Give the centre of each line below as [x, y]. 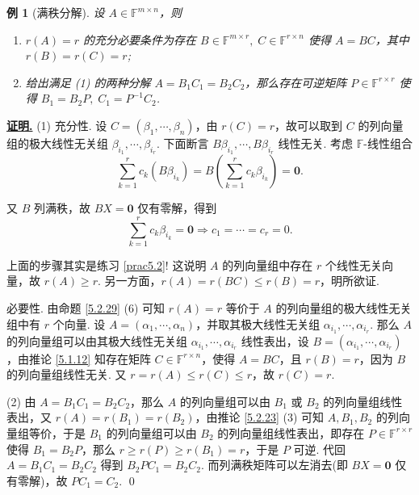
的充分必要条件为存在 [140, 39]
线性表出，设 [275, 340]
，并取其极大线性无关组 [258, 323]
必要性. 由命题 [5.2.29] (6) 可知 [86, 308]
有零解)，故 [37, 480]
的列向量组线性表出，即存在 [291, 432]
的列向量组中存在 [268, 264]
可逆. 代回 [320, 449]
